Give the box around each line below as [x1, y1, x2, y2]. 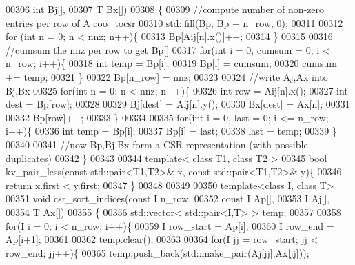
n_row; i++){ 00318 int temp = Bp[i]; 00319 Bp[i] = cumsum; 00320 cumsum [6, 56, 337, 70]
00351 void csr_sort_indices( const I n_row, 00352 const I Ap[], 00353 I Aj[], [6, 191, 330, 206]
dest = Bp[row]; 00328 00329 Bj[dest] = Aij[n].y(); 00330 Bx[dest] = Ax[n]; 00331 [6, 97, 350, 111]
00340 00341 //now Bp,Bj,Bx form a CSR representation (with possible [6, 137, 308, 151]
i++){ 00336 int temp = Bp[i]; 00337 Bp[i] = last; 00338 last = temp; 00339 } [6, 124, 337, 138]
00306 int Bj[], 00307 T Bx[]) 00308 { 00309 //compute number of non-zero [6, 2, 325, 16]
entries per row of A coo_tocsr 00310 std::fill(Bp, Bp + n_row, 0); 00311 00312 [6, 15, 343, 30]
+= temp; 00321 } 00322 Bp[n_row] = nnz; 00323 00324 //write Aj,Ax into [6, 69, 328, 84]
